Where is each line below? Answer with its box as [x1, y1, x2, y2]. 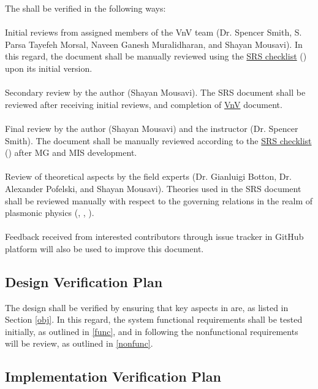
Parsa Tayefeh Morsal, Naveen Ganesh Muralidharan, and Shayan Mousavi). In [5, 37, 303, 50]
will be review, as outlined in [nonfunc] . [5, 337, 153, 350]
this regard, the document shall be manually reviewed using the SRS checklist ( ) [5, 50, 307, 63]
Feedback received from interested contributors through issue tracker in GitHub [5, 230, 304, 243]
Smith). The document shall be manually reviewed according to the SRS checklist [5, 134, 312, 147]
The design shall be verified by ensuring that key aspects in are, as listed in [5, 301, 289, 314]
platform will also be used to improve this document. [5, 242, 204, 255]
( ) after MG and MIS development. [5, 146, 137, 159]
